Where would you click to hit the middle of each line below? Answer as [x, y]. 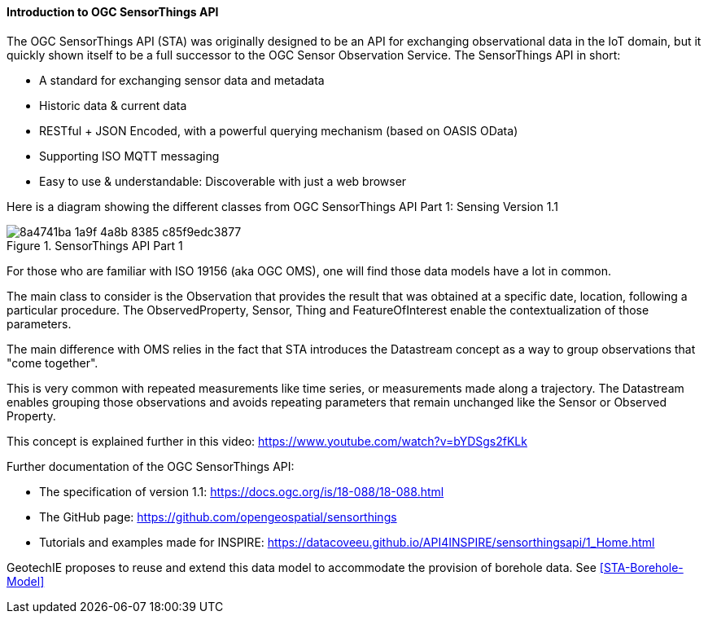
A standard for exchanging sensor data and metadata [182, 80]
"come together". [52, 363]
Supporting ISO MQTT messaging [129, 156]
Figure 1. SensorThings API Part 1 [95, 245]
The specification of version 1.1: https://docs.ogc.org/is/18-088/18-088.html [242, 491]
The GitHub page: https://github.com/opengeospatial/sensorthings [218, 517]
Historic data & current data [113, 105]
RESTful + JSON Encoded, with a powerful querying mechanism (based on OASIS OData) [279, 130]
